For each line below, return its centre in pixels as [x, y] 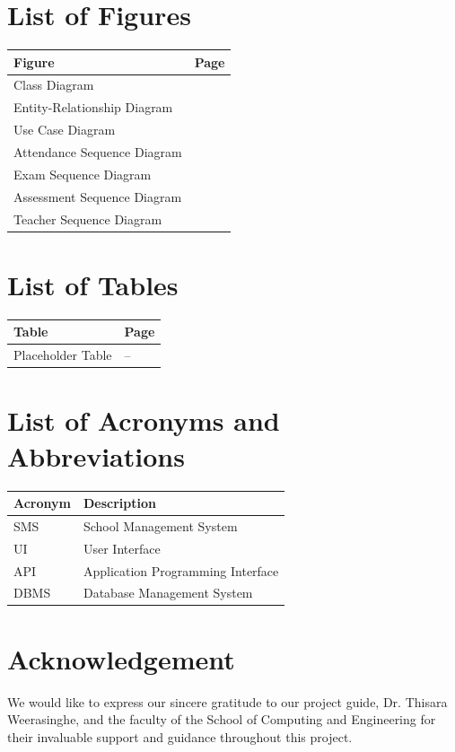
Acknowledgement [121, 658]
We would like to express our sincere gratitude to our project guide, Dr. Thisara [227, 701]
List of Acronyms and [144, 420]
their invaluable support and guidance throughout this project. [180, 736]
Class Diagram [54, 85]
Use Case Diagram [65, 130]
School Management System [160, 525]
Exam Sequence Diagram [83, 174]
